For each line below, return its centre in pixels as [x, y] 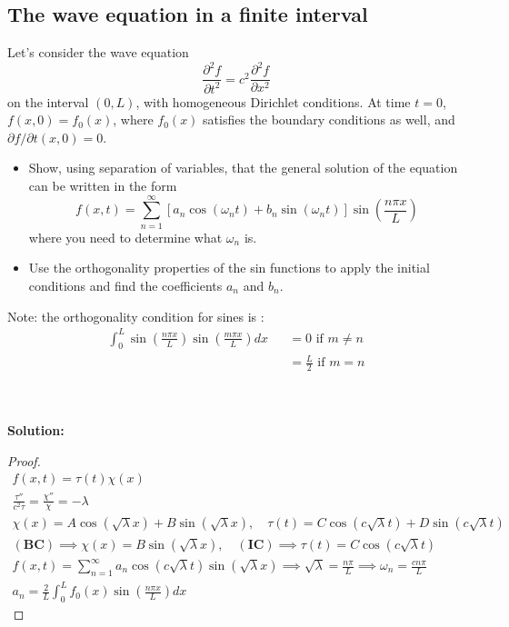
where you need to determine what [125, 237]
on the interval [48, 101]
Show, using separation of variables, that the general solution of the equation [243, 168]
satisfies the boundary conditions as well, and [329, 119]
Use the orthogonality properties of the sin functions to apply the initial [229, 268]
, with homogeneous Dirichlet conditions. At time [273, 101]
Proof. [24, 460]
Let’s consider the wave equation [98, 52]
